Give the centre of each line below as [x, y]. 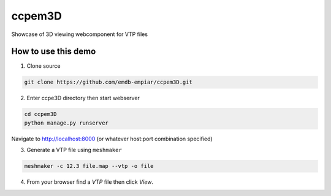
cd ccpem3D [40, 114]
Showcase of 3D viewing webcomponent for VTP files [80, 34]
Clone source [44, 66]
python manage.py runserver [66, 123]
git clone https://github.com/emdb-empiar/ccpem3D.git [108, 82]
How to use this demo [54, 52]
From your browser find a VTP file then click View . [90, 182]
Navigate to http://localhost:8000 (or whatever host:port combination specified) [112, 139]
